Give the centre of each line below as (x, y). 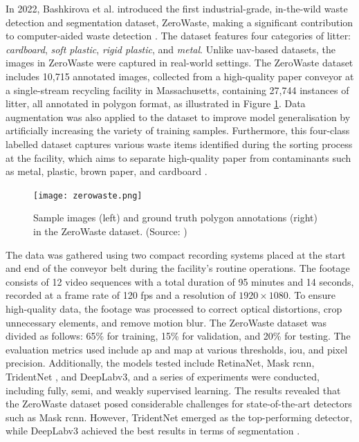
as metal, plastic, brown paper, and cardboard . (107, 171)
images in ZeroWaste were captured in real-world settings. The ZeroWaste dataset (179, 63)
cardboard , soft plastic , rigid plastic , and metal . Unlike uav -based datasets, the (171, 49)
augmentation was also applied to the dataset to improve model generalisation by (178, 117)
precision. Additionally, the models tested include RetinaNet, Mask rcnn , (160, 363)
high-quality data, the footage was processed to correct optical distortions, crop (174, 308)
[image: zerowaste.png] (88, 195)
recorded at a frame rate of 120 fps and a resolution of (121, 295)
